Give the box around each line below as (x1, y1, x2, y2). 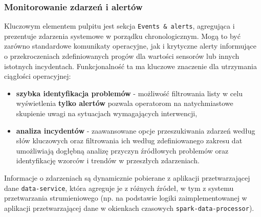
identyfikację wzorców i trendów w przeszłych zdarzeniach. (16, 155, 200, 166)
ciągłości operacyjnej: (4, 71, 71, 81)
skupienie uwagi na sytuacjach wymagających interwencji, (16, 108, 198, 119)
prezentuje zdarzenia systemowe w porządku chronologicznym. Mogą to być (4, 30, 241, 41)
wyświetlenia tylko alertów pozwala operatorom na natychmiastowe (16, 98, 233, 108)
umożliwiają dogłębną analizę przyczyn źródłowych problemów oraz (16, 145, 229, 156)
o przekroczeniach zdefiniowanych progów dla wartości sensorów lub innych (4, 51, 240, 61)
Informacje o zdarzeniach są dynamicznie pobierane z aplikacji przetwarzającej (4, 172, 250, 183)
